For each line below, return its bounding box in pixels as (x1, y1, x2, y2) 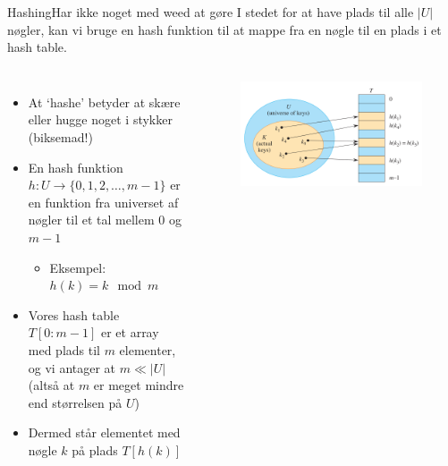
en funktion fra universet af (28, 192, 179, 211)
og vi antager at (28, 358, 116, 377)
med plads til (28, 340, 100, 359)
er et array (100, 323, 159, 342)
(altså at (28, 376, 75, 394)
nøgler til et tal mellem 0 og (28, 210, 182, 229)
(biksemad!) (28, 127, 93, 146)
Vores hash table (28, 305, 120, 324)
